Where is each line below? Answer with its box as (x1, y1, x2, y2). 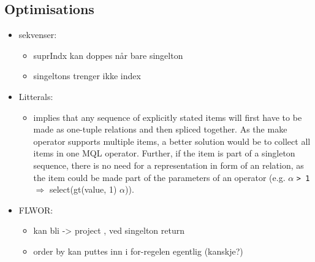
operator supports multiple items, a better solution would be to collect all (33, 134, 311, 147)
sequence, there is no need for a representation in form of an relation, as (33, 158, 304, 171)
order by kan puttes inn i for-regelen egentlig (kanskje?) (33, 244, 243, 257)
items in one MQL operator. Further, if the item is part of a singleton (33, 147, 295, 160)
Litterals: (18, 90, 53, 102)
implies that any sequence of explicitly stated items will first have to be (33, 110, 302, 123)
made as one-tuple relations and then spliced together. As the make (33, 123, 287, 136)
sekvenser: (18, 28, 57, 41)
